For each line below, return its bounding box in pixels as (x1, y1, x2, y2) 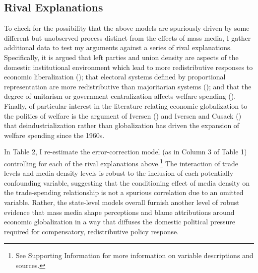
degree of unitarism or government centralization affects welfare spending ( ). (4, 91, 236, 101)
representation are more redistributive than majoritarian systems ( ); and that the (4, 81, 252, 91)
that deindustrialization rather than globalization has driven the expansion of (4, 120, 240, 131)
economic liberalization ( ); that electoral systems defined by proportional (4, 71, 226, 82)
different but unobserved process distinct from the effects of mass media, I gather (4, 32, 251, 43)
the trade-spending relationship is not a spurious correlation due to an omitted (4, 187, 244, 198)
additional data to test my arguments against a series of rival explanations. (4, 42, 232, 53)
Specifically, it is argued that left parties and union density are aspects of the (4, 52, 239, 62)
